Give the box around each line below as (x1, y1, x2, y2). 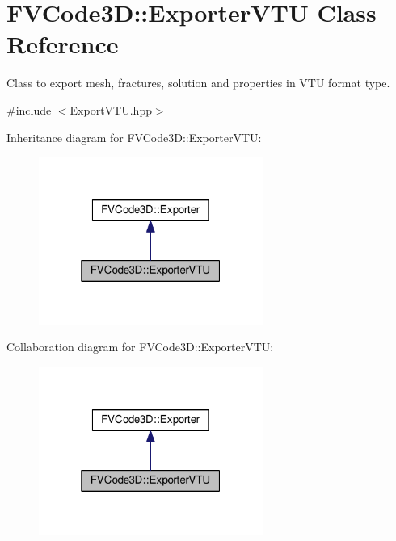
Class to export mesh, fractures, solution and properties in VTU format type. (6, 74, 390, 91)
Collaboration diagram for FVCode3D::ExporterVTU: (6, 338, 274, 355)
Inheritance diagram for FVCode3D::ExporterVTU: (6, 128, 262, 145)
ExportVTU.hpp (70, 101, 152, 118)
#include (6, 101, 52, 118)
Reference (6, 27, 119, 61)
